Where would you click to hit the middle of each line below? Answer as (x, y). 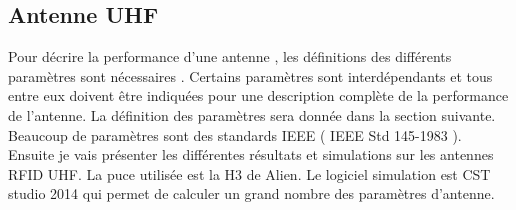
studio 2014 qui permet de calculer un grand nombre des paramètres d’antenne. (251, 193)
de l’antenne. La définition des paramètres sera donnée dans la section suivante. (252, 114)
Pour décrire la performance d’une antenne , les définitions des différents (230, 56)
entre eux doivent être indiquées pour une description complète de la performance (258, 95)
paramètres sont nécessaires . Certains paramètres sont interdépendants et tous (250, 75)
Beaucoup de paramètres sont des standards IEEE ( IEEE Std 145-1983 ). (235, 134)
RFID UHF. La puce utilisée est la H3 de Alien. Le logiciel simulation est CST (249, 173)
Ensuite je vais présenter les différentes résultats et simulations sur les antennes (251, 154)
